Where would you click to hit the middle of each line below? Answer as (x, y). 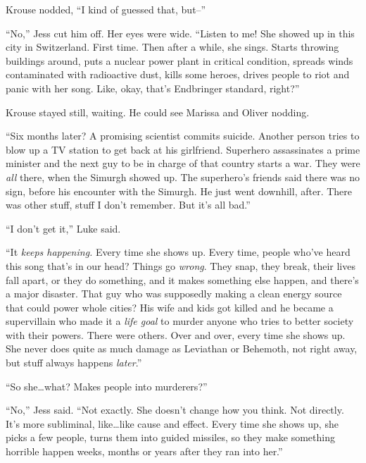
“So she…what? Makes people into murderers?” (107, 386)
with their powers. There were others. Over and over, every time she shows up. (176, 334)
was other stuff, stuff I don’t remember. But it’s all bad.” (128, 205)
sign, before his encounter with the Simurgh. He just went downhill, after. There (179, 191)
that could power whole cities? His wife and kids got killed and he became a (170, 307)
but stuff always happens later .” (74, 363)
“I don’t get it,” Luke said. (63, 228)
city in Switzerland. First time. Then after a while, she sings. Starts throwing (172, 47)
